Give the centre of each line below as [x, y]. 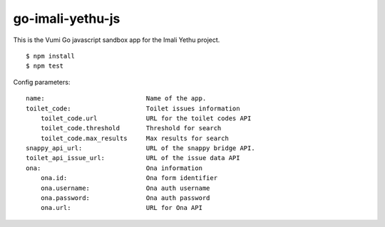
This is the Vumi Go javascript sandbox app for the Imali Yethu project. [117, 40]
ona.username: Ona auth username [125, 188]
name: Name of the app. [116, 99]
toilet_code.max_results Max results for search [135, 138]
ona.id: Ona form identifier [129, 178]
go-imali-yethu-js [67, 19]
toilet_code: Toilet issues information [133, 108]
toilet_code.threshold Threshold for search [131, 128]
